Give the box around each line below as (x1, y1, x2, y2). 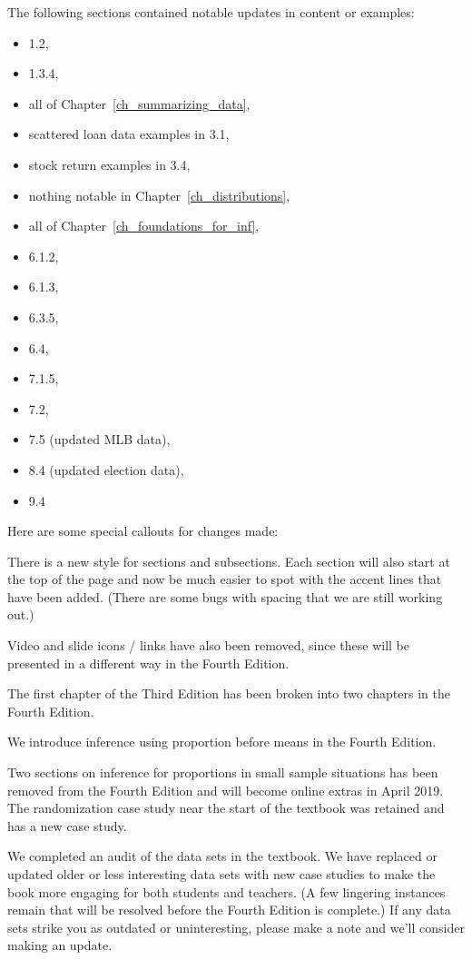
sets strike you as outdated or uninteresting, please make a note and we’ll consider (7, 917, 465, 936)
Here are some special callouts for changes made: (7, 521, 279, 540)
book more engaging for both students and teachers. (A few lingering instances (7, 882, 446, 901)
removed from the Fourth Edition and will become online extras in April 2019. (7, 780, 444, 799)
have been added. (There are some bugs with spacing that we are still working (7, 587, 443, 606)
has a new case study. (7, 816, 127, 835)
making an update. (7, 935, 113, 955)
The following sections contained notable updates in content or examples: (7, 3, 415, 21)
